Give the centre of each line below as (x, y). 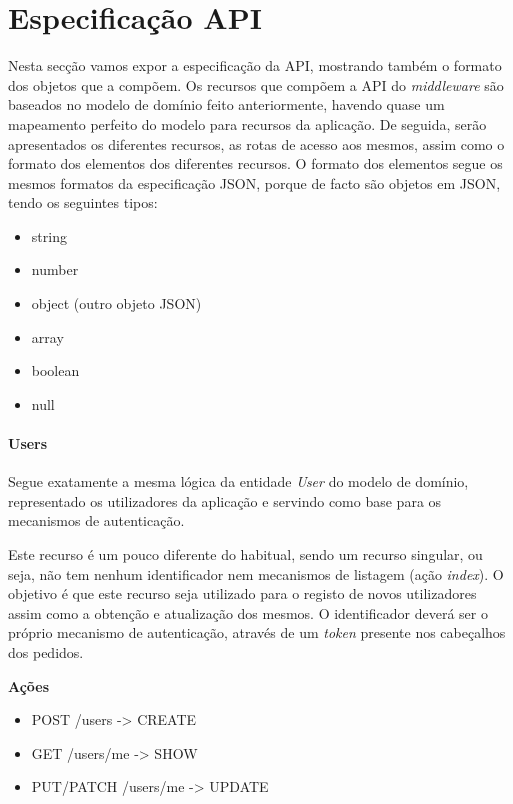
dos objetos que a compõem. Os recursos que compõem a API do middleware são (256, 84)
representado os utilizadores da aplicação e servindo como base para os (225, 500)
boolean (55, 370)
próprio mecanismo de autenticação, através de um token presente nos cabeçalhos (257, 632)
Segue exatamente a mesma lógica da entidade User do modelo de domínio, (238, 481)
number (55, 269)
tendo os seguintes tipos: (83, 202)
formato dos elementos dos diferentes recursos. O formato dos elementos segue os (255, 163)
